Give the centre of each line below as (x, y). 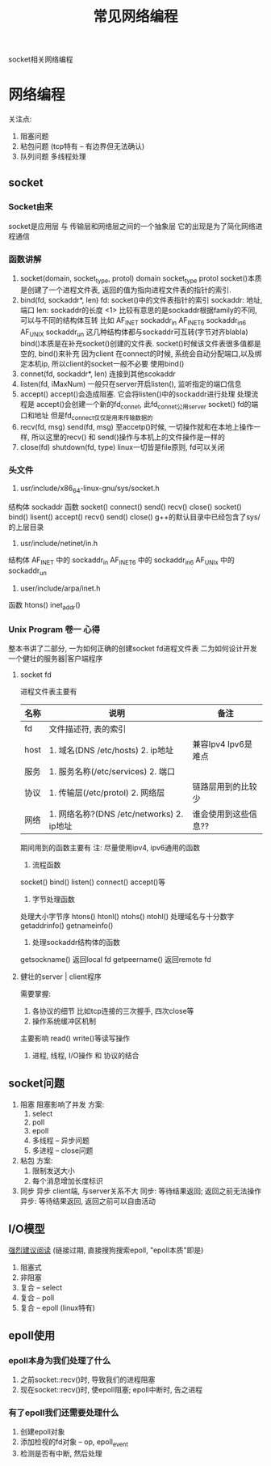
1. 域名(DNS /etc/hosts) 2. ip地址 (111, 750)
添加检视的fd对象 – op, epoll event (74, 1443)
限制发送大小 (53, 1171)
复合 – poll (37, 1297)
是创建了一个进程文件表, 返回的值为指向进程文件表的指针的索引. (125, 290)
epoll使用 (32, 1335)
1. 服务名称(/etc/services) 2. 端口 (112, 771)
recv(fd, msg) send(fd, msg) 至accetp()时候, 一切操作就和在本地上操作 (137, 427)
